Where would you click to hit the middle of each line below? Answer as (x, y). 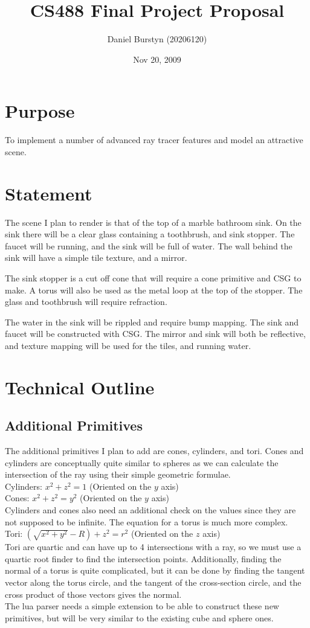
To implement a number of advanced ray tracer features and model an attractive (154, 140)
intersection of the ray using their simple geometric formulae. (118, 474)
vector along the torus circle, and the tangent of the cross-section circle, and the (153, 582)
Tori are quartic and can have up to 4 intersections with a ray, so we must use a (153, 547)
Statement (49, 193)
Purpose (40, 111)
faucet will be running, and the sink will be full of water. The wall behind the (149, 245)
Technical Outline (80, 387)
